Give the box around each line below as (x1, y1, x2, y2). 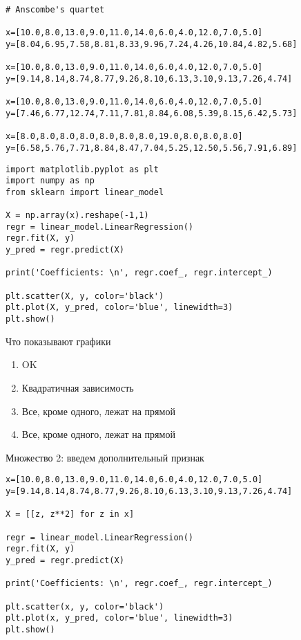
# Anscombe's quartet (6, 5, 105, 15)
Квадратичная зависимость (21, 380, 134, 394)
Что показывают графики (6, 333, 111, 348)
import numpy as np (6, 176, 95, 186)
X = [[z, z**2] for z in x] (6, 509, 135, 520)
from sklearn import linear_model (6, 187, 164, 197)
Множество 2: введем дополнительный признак (6, 450, 204, 464)
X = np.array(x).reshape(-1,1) (6, 210, 149, 221)
